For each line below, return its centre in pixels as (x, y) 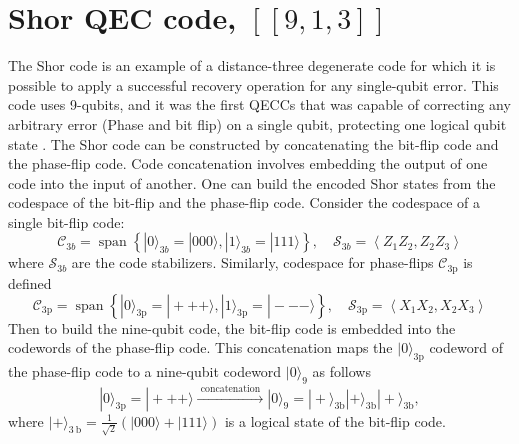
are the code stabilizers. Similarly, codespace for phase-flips (252, 262)
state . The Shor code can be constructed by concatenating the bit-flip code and (253, 143)
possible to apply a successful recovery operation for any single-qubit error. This (253, 84)
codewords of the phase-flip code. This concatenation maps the (200, 347)
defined (30, 282)
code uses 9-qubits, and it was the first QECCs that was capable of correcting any (259, 104)
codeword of (466, 347)
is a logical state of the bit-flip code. (335, 420)
